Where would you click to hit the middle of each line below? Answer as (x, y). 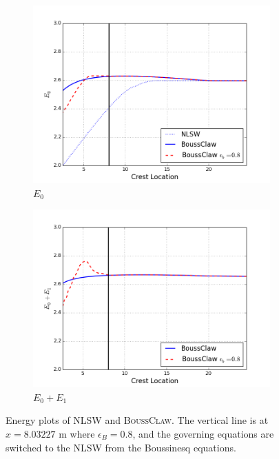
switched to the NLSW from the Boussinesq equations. (121, 447)
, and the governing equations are (203, 433)
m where (77, 433)
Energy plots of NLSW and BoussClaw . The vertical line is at (137, 420)
